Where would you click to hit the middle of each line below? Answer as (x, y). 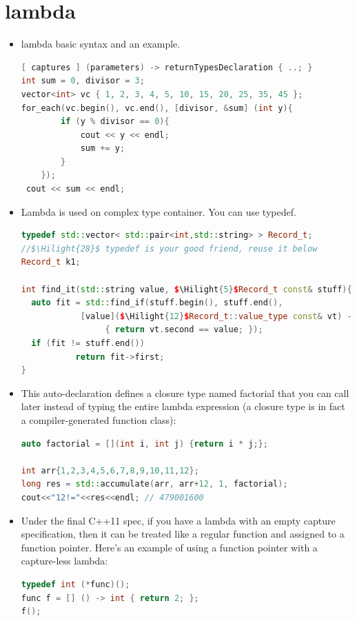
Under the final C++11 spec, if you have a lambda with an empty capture (178, 520)
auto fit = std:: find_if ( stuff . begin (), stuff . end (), (157, 303)
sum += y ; (103, 149)
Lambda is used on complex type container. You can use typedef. (159, 211)
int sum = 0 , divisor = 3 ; (83, 81)
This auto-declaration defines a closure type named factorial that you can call (185, 393)
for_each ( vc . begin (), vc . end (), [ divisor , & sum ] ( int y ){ (157, 108)
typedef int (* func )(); (75, 584)
